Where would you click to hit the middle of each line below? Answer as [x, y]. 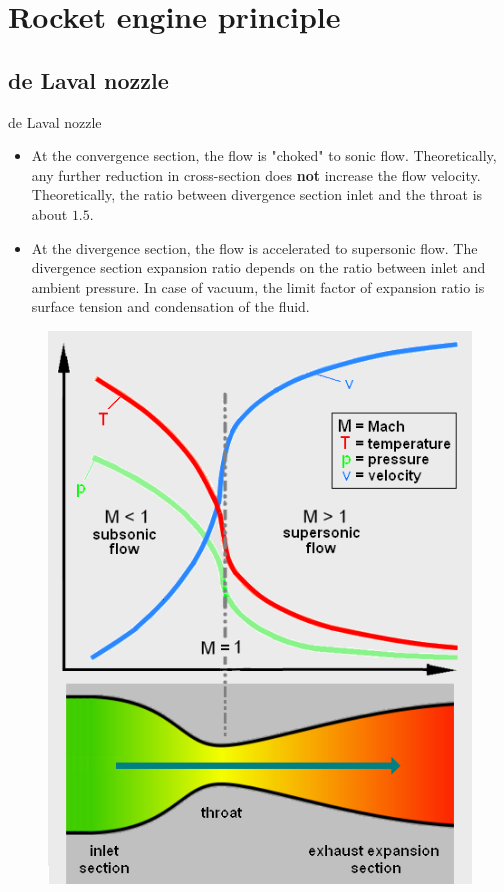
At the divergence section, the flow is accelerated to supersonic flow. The [254, 247]
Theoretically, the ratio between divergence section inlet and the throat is [257, 194]
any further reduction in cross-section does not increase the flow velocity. [256, 174]
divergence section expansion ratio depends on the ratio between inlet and [258, 267]
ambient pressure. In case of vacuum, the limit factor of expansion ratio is [258, 286]
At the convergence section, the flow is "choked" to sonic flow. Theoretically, [264, 155]
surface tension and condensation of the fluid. [170, 306]
